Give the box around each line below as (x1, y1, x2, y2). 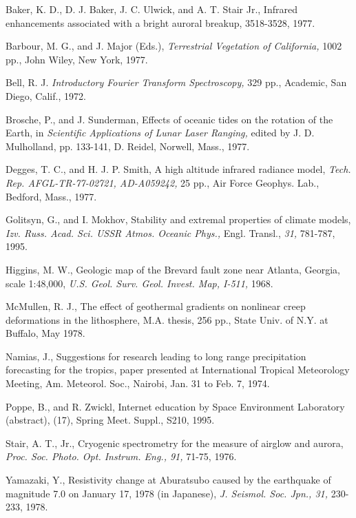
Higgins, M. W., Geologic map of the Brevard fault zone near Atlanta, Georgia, (6, 262, 340, 276)
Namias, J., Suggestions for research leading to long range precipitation (6, 349, 306, 363)
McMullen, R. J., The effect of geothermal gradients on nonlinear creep (6, 299, 306, 313)
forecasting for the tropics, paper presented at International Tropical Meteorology (6, 362, 350, 377)
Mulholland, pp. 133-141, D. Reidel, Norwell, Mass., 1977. (6, 138, 250, 153)
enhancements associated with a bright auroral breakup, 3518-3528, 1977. (6, 15, 315, 30)
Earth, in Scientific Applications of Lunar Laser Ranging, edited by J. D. (6, 125, 315, 140)
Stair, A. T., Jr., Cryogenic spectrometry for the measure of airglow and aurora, (6, 435, 344, 450)
